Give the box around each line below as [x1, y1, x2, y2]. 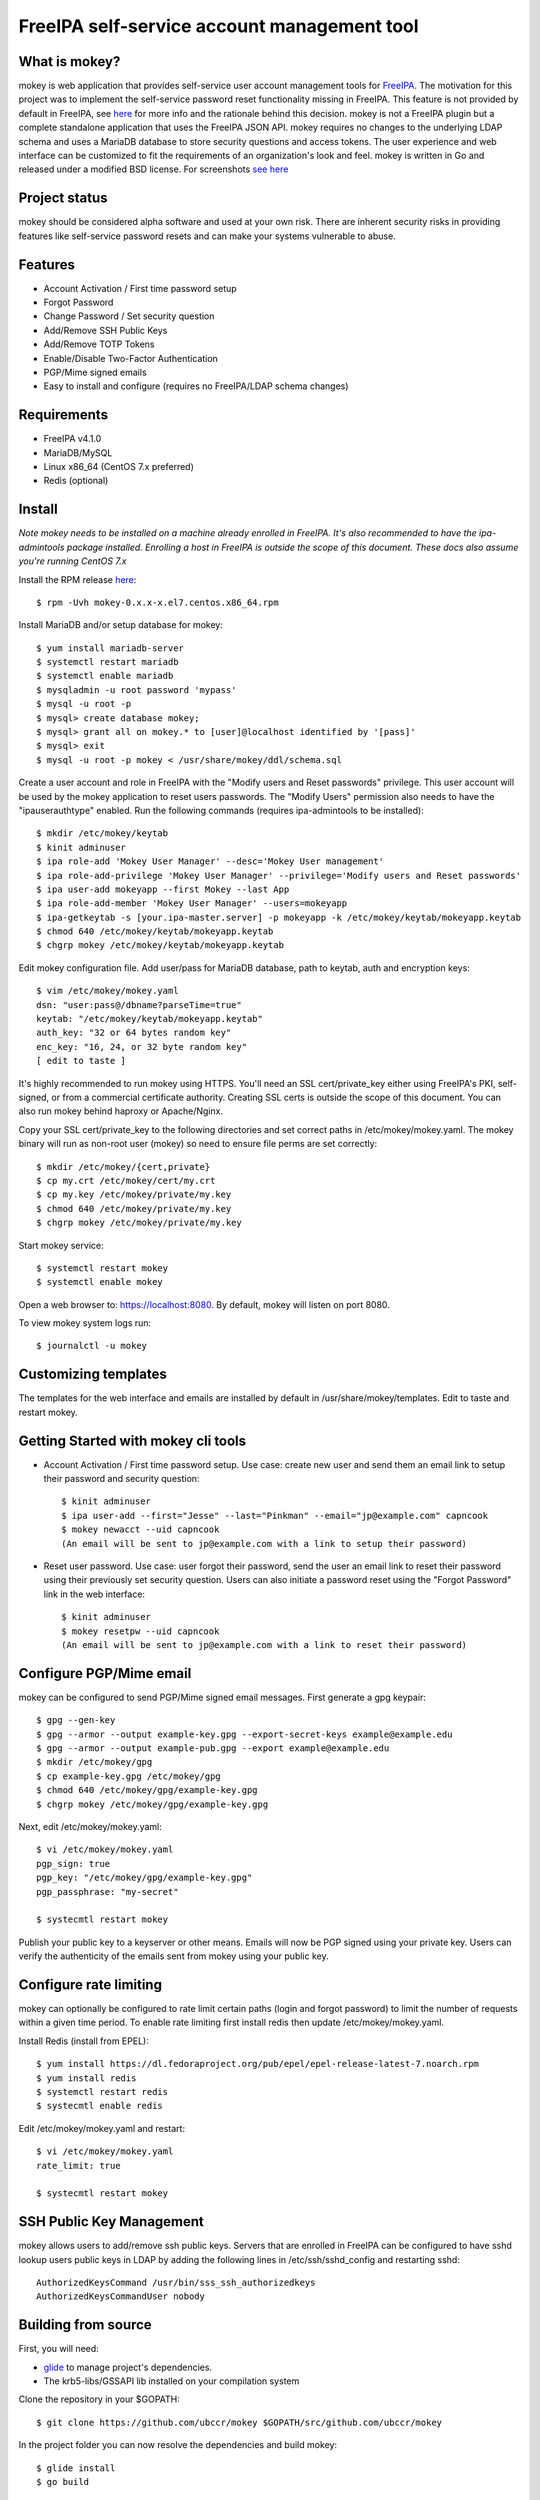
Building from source [18, 2316, 152, 2334]
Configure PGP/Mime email [18, 1665, 192, 1682]
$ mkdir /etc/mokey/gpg [36, 1756, 153, 1768]
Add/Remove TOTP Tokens [43, 338, 155, 350]
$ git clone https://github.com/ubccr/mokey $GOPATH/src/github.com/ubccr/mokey [36, 2416, 443, 2428]
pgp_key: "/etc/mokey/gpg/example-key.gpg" [36, 1872, 253, 1884]
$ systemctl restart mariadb [36, 656, 179, 668]
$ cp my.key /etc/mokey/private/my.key [36, 1189, 232, 1200]
